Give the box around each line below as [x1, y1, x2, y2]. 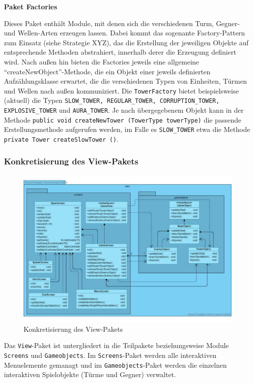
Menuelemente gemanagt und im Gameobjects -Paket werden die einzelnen [4, 359, 227, 370]
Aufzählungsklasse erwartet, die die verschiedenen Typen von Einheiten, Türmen [4, 76, 247, 86]
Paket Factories [4, 1, 57, 11]
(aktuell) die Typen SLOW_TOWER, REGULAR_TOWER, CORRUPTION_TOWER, [4, 95, 220, 105]
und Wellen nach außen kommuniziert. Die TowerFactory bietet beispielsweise [4, 85, 239, 96]
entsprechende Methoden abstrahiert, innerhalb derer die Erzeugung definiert [4, 47, 236, 57]
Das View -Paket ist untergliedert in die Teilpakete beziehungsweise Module [4, 340, 229, 351]
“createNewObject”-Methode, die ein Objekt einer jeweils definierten [4, 66, 211, 76]
